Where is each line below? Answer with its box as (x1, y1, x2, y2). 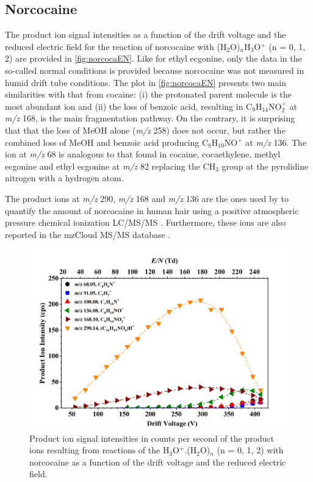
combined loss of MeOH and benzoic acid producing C (5, 135, 209, 148)
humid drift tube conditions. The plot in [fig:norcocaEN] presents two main (5, 76, 287, 88)
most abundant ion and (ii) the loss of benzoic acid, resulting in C (5, 99, 253, 112)
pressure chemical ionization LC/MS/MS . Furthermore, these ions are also (5, 216, 286, 229)
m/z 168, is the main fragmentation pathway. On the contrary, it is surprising (5, 112, 295, 124)
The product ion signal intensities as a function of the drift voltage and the (5, 28, 286, 41)
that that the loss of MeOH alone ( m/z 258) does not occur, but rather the (5, 123, 286, 136)
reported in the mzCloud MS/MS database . (5, 228, 171, 240)
